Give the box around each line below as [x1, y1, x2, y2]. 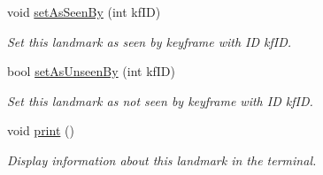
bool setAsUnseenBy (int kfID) [7, 62, 176, 80]
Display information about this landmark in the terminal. [7, 150, 317, 169]
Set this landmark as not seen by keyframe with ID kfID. [7, 91, 313, 110]
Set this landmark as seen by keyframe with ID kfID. [7, 32, 292, 50]
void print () [7, 121, 74, 140]
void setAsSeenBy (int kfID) [7, 3, 161, 20]
